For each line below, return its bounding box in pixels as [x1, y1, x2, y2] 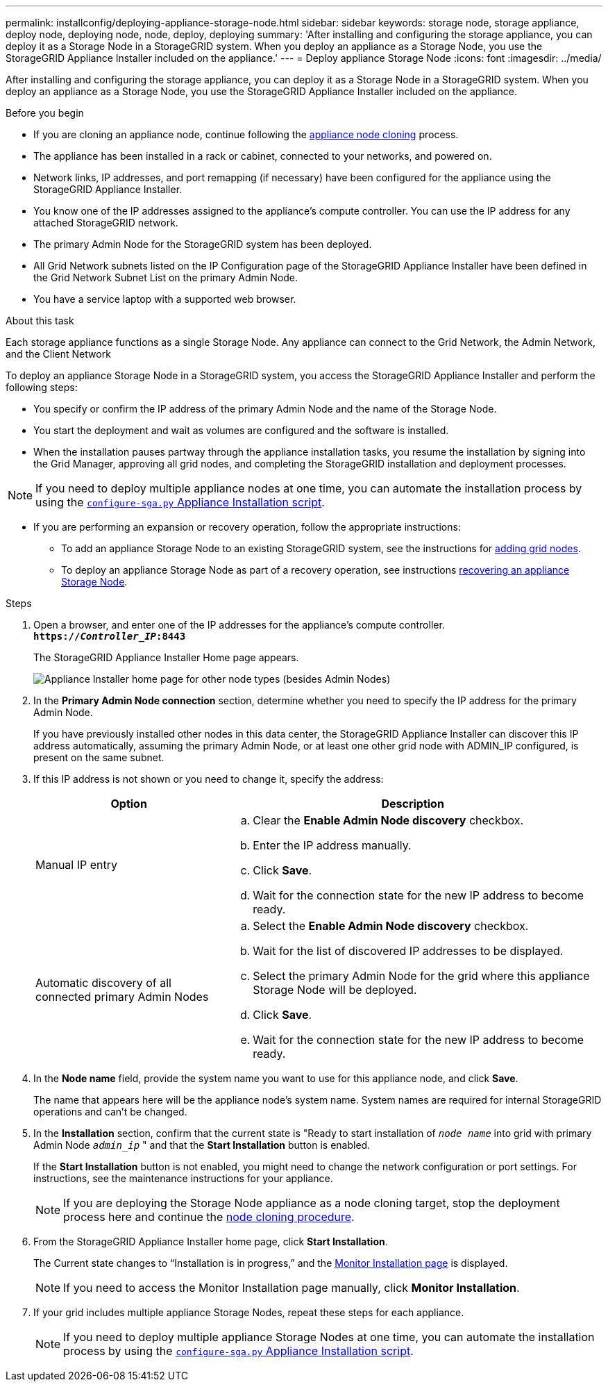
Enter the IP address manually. [253, 838, 412, 852]
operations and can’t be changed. [33, 1106, 187, 1118]
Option [110, 797, 147, 811]
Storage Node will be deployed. [253, 983, 417, 997]
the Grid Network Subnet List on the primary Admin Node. [33, 272, 298, 283]
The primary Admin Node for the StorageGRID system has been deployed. [33, 238, 372, 250]
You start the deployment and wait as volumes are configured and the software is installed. [33, 424, 449, 436]
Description [381, 797, 444, 811]
